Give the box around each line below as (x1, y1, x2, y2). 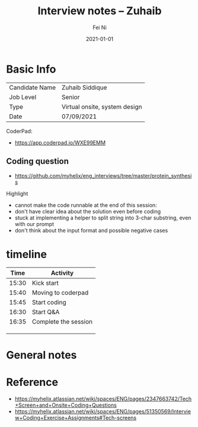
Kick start (31, 279, 59, 287)
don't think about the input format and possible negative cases (14, 227, 168, 234)
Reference (6, 375, 58, 389)
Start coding (31, 299, 66, 307)
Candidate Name (9, 83, 56, 92)
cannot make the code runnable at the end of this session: (14, 201, 157, 209)
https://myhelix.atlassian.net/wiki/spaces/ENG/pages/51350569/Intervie (14, 407, 191, 415)
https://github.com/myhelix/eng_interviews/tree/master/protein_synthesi (14, 172, 192, 179)
